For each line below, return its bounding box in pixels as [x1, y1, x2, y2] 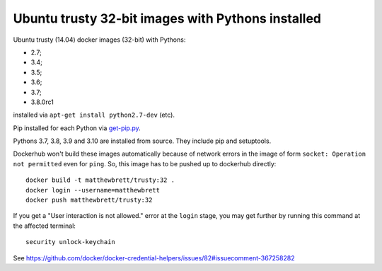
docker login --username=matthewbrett [25, 186, 161, 194]
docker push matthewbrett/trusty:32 [25, 196, 153, 204]
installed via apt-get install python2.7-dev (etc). [13, 110, 175, 120]
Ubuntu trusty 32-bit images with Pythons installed [13, 11, 322, 26]
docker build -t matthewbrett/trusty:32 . [25, 176, 175, 184]
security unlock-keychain [25, 238, 116, 246]
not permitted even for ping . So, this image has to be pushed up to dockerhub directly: [13, 159, 277, 168]
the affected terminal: [13, 221, 76, 230]
